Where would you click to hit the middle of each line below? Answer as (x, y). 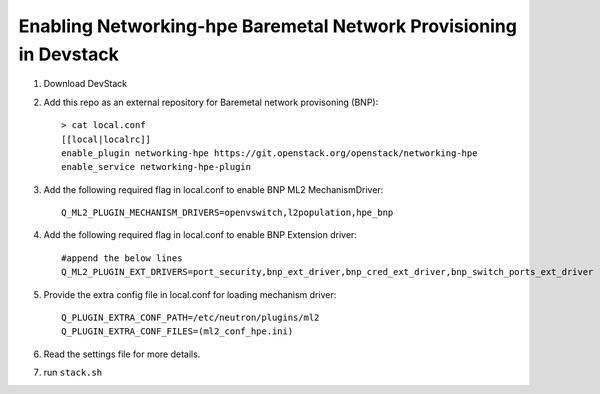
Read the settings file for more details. (122, 354)
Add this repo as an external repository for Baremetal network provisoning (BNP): (211, 102)
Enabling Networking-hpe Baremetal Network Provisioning (267, 26)
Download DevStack (85, 84)
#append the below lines (122, 258)
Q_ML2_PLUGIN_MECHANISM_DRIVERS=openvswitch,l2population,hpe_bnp (227, 213)
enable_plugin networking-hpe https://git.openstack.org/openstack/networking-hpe (269, 153)
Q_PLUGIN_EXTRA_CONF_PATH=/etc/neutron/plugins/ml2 (190, 318)
